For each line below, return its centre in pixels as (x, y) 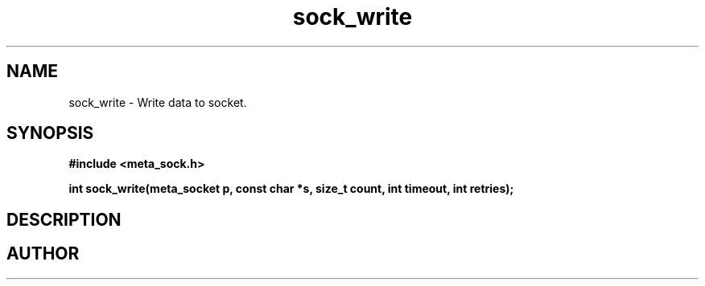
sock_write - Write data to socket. (158, 102)
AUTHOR (43, 254)
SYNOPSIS (50, 133)
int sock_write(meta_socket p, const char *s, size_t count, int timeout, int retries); (291, 189)
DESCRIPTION (64, 219)
